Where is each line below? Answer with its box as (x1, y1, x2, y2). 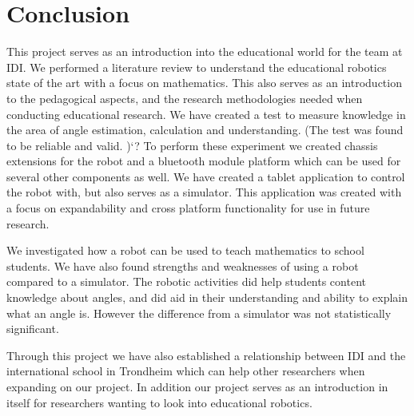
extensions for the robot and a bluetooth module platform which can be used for (6, 153, 401, 169)
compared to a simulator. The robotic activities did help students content (6, 273, 366, 290)
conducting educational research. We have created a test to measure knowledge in (6, 105, 406, 122)
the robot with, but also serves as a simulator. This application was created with (6, 184, 402, 200)
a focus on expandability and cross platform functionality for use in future (6, 200, 370, 216)
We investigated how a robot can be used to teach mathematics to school (6, 242, 364, 259)
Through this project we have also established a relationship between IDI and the (6, 347, 406, 363)
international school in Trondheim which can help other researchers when (6, 363, 365, 379)
